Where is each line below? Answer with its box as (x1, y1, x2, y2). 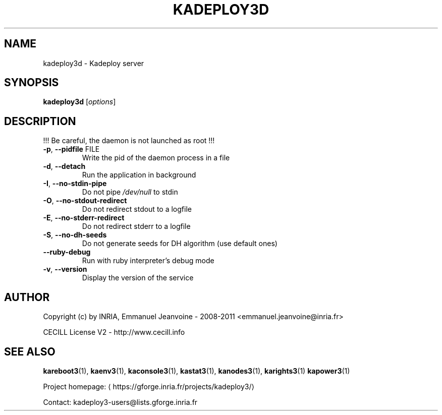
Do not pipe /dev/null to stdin (82, 188, 178, 197)
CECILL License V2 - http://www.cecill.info (43, 328, 185, 337)
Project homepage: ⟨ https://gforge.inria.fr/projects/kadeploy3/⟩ (43, 382, 254, 391)
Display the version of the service (82, 273, 194, 282)
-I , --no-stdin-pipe (43, 179, 107, 188)
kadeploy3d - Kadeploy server (43, 58, 144, 68)
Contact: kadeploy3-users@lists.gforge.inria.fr (43, 397, 198, 406)
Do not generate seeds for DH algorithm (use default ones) (82, 239, 278, 248)
